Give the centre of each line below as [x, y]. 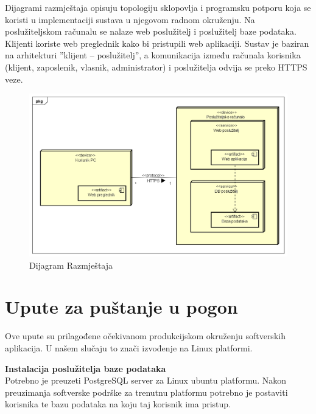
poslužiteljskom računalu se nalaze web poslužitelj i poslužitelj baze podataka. [151, 31]
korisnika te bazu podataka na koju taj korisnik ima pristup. [118, 404]
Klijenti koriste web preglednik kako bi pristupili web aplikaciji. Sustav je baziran [157, 43]
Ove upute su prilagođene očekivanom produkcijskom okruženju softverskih [145, 336]
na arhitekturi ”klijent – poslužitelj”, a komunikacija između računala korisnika [153, 55]
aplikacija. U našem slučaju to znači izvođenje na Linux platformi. [129, 347]
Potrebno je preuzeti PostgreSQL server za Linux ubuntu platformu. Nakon [146, 380]
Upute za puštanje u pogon [121, 307]
